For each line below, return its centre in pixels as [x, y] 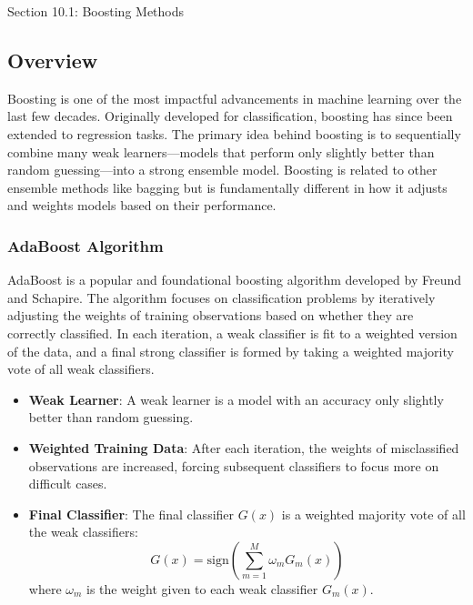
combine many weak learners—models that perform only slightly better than [221, 151]
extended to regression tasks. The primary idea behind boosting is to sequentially [234, 133]
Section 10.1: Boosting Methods [96, 11]
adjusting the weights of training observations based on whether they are [211, 315]
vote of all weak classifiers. [81, 369]
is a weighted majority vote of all [373, 514]
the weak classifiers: [83, 532]
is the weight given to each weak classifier [202, 588]
